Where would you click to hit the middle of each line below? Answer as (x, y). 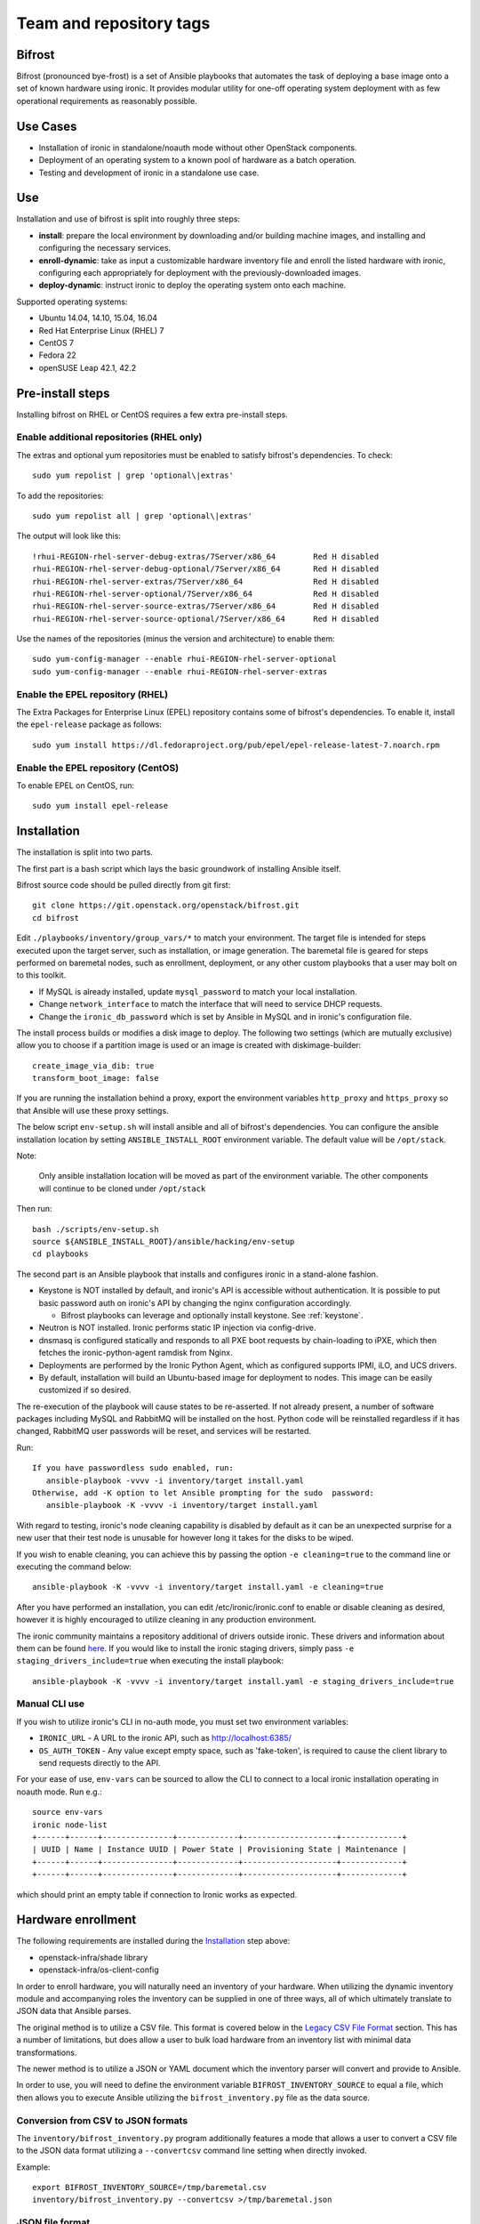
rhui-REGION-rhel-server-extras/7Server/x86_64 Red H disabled (206, 581)
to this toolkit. (41, 975)
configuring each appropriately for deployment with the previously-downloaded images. (200, 273)
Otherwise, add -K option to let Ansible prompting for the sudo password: (204, 1493)
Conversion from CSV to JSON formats (102, 2120)
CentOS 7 (56, 342)
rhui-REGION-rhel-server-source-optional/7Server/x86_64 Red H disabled (206, 619)
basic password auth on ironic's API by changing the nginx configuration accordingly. (195, 1302)
